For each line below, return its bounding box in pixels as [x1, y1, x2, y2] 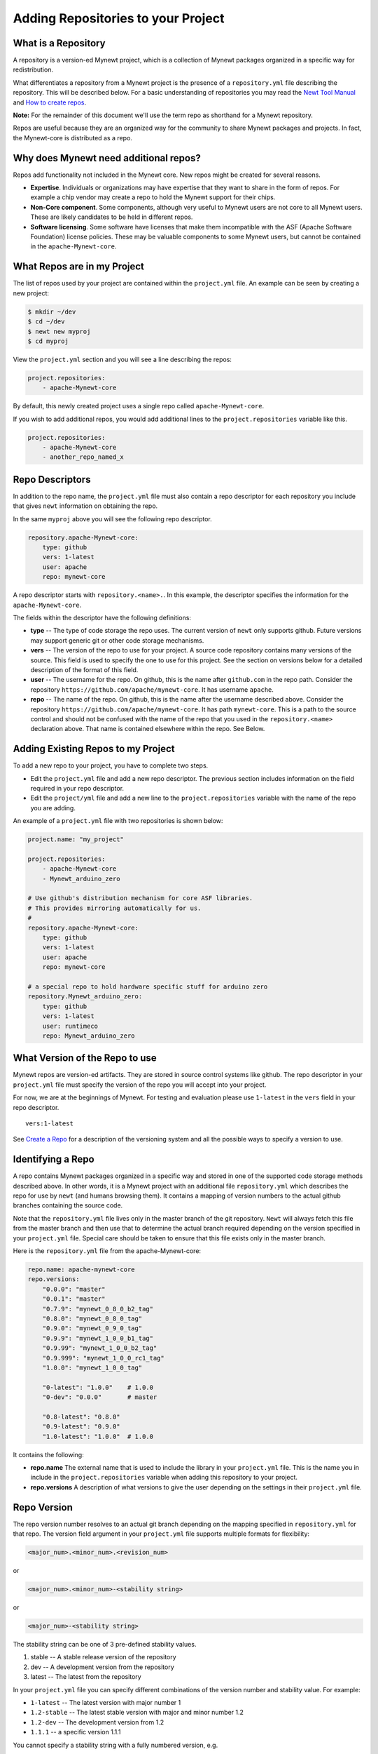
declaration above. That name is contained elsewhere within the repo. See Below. [30, 725, 265, 733]
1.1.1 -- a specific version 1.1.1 [30, 1728, 121, 1736]
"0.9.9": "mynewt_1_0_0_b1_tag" [42, 1334, 154, 1342]
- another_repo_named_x [42, 453, 124, 461]
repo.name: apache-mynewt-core [27, 1266, 136, 1273]
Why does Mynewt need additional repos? [13, 152, 201, 164]
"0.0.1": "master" [42, 1295, 106, 1303]
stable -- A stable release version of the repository [30, 1653, 176, 1661]
